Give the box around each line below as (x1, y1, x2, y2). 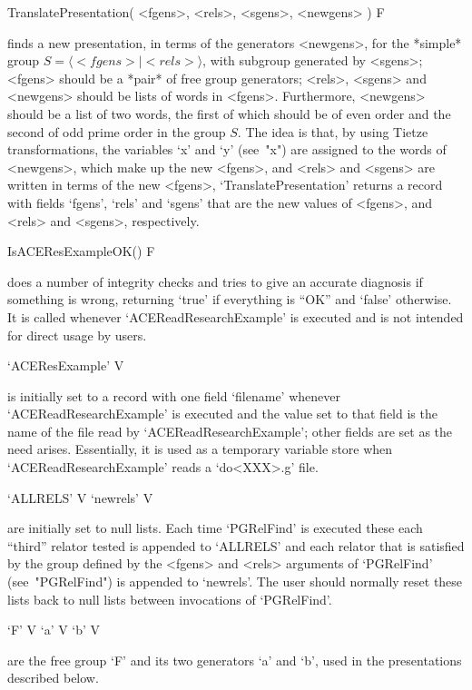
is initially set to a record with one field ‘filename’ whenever (7, 386, 340, 405)
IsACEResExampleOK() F (7, 241, 155, 261)
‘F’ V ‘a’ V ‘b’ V (7, 620, 101, 639)
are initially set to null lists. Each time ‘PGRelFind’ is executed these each (7, 518, 423, 537)
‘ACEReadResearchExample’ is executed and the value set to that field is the (7, 404, 438, 423)
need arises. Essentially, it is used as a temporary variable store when (7, 439, 393, 458)
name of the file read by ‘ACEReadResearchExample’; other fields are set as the (7, 421, 453, 440)
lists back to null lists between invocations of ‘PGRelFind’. (7, 589, 332, 608)
